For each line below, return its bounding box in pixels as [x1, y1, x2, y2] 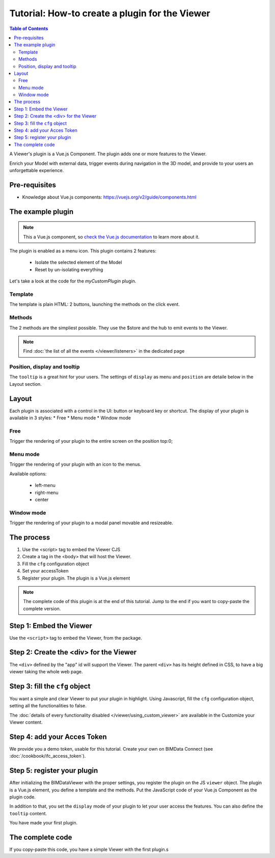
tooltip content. [9, 810, 47, 816]
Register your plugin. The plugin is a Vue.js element [22, 575, 130, 581]
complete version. [23, 606, 61, 612]
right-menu [35, 489, 59, 496]
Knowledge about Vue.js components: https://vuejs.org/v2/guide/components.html [22, 194, 197, 200]
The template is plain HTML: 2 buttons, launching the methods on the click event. [9, 301, 180, 307]
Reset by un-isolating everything [35, 266, 103, 272]
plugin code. [9, 794, 36, 800]
